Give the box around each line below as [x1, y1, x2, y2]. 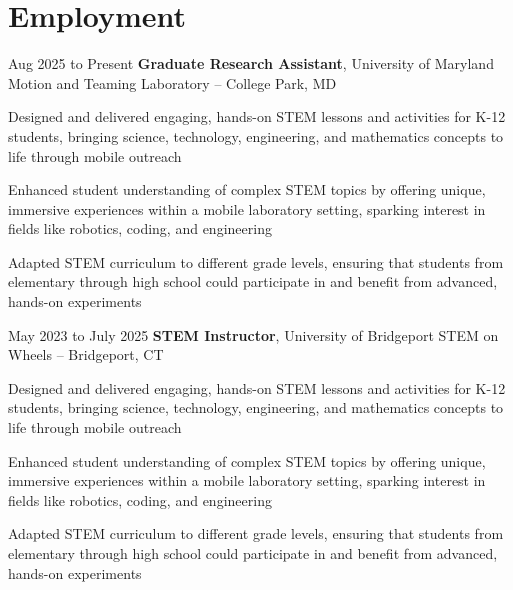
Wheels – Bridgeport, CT [8, 344, 164, 365]
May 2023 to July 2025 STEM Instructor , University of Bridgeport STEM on [8, 324, 499, 345]
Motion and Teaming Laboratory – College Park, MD [8, 72, 337, 93]
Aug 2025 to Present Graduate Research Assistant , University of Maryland [8, 53, 494, 74]
